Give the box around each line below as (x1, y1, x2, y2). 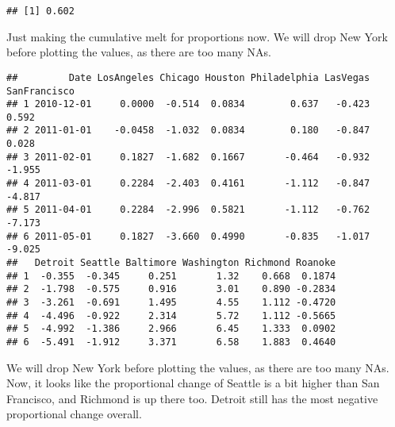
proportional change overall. (6, 406, 142, 422)
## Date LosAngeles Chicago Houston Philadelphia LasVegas (6, 71, 370, 83)
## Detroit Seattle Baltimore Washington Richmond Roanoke (6, 257, 336, 269)
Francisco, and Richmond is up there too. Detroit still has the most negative (6, 390, 378, 406)
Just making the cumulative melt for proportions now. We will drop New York (6, 28, 388, 44)
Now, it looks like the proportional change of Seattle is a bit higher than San (6, 375, 380, 391)
